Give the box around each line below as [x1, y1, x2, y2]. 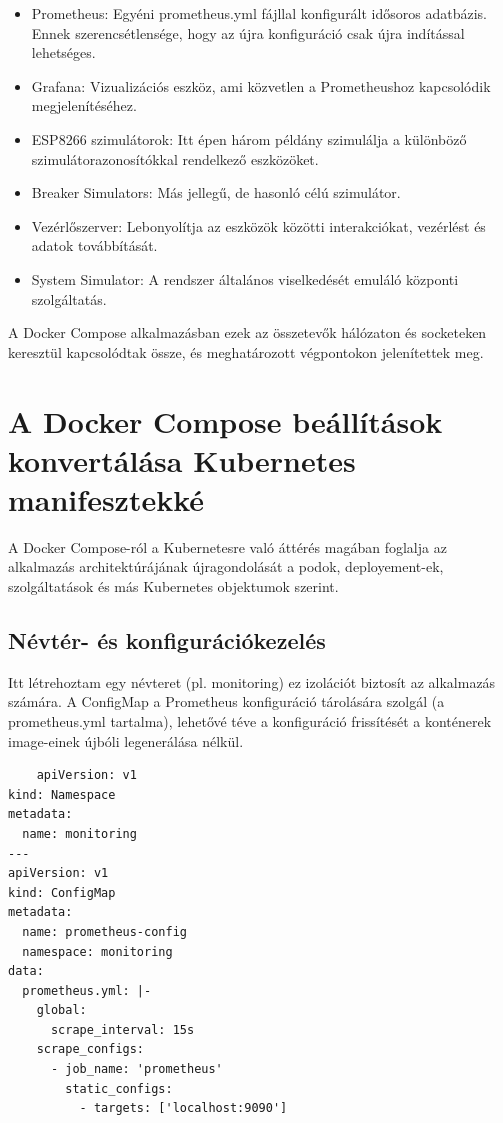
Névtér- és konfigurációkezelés [8, 624, 326, 655]
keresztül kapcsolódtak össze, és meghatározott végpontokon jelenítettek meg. [8, 341, 484, 362]
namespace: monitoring [22, 944, 173, 959]
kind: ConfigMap [8, 885, 116, 900]
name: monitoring [22, 826, 137, 841]
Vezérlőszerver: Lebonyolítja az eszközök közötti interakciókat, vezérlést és [31, 215, 486, 236]
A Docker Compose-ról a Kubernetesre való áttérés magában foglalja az [8, 536, 447, 557]
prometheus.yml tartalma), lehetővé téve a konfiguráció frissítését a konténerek [8, 710, 492, 731]
